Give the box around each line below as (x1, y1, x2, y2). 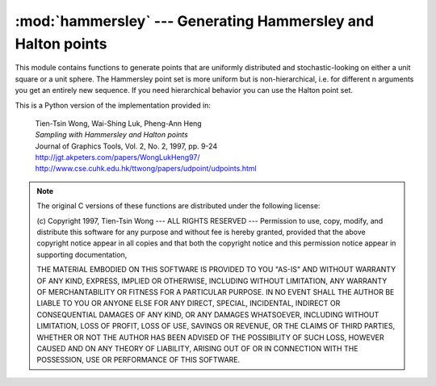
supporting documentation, (36, 250, 128, 259)
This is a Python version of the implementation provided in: (15, 100, 212, 110)
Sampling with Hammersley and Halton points (35, 130, 189, 140)
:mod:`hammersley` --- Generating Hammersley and (15, 12, 375, 30)
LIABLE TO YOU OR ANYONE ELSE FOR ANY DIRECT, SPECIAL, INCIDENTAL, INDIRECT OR (36, 299, 341, 308)
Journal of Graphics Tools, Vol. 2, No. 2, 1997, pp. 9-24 (35, 141, 218, 151)
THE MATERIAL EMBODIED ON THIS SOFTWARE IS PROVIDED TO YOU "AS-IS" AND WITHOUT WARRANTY (36, 265, 396, 275)
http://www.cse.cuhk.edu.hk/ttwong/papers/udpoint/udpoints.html (35, 164, 258, 174)
